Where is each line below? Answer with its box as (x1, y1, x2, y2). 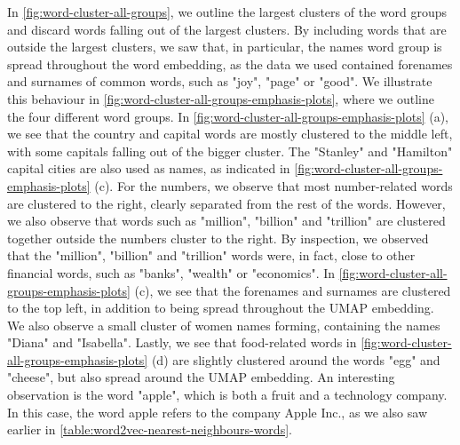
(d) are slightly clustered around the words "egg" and (151, 350, 440, 369)
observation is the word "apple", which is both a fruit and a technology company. (7, 385, 448, 404)
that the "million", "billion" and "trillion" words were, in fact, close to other (7, 246, 416, 265)
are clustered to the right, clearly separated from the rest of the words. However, (7, 194, 446, 212)
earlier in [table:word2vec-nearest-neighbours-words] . (7, 420, 292, 439)
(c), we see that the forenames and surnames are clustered (134, 281, 451, 299)
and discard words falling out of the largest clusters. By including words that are (7, 20, 447, 38)
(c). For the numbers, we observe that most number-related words (94, 176, 453, 195)
